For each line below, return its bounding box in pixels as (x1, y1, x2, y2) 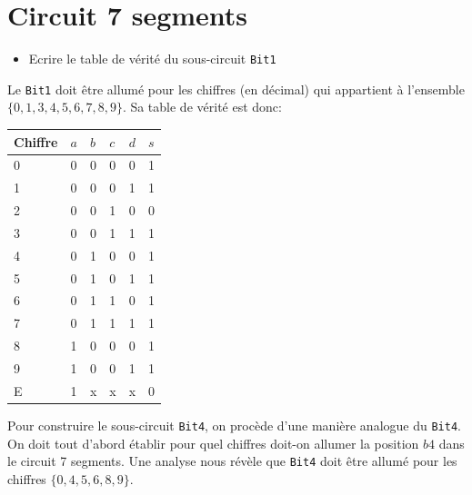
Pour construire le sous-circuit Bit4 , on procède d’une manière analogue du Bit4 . (7, 415, 461, 434)
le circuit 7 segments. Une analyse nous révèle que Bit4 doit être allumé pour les (7, 451, 457, 470)
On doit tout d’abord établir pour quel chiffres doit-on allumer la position (7, 433, 419, 452)
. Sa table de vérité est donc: (122, 97, 282, 116)
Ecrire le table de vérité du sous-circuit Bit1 (28, 49, 276, 68)
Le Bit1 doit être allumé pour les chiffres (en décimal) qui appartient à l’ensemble (7, 79, 465, 98)
